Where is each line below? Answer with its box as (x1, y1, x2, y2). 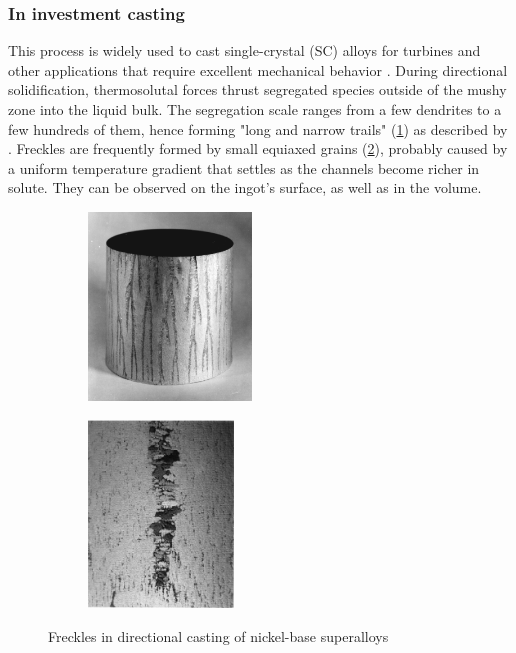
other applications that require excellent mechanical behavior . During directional (8, 59, 508, 80)
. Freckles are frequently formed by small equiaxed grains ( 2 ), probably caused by (8, 138, 508, 159)
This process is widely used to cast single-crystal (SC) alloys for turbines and (8, 40, 481, 61)
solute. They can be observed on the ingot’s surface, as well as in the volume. (8, 177, 482, 198)
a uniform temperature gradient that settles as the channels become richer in (8, 157, 480, 178)
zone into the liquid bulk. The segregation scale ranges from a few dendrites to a (8, 99, 502, 119)
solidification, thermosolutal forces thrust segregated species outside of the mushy (8, 79, 507, 100)
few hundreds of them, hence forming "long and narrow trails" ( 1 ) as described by (8, 118, 508, 139)
